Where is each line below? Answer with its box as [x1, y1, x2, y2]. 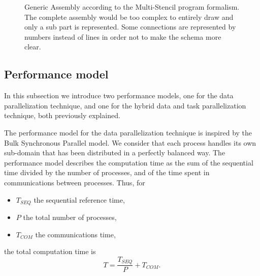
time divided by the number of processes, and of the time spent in [4, 167, 210, 178]
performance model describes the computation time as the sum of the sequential [4, 157, 253, 168]
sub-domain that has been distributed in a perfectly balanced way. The [4, 147, 225, 158]
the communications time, [35, 229, 116, 239]
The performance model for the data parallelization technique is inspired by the [4, 127, 252, 137]
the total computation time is [4, 246, 96, 257]
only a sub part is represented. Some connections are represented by [24, 21, 236, 32]
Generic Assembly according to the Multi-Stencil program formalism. [24, 2, 240, 12]
